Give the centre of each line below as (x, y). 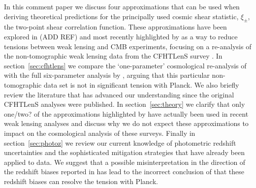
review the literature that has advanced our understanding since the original (119, 94)
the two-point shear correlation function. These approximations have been (115, 27)
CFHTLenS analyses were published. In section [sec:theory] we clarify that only (125, 104)
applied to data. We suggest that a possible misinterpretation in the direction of (125, 162)
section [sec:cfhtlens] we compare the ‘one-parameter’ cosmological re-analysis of (125, 65)
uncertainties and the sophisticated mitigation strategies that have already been (124, 152)
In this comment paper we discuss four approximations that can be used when (122, 6)
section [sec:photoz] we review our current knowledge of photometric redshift (120, 142)
